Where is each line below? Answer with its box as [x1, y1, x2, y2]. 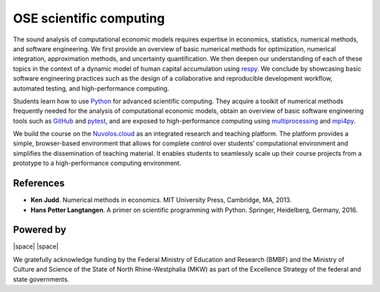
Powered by [13, 224, 67, 236]
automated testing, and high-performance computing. [13, 84, 170, 93]
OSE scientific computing [13, 11, 165, 26]
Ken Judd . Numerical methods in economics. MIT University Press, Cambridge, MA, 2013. [30, 196, 292, 204]
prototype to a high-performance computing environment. [13, 159, 182, 168]
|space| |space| [13, 242, 59, 251]
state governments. [13, 274, 70, 284]
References [13, 178, 65, 190]
